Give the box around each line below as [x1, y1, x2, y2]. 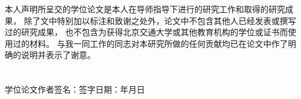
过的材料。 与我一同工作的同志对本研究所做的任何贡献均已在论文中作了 [12, 37, 288, 49]
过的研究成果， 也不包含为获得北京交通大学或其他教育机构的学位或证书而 [5, 26, 288, 38]
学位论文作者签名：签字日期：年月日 [5, 83, 145, 95]
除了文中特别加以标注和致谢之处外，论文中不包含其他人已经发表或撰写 [24, 14, 296, 26]
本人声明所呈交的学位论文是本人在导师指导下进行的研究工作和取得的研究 [5, 3, 285, 15]
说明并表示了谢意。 [21, 49, 95, 61]
